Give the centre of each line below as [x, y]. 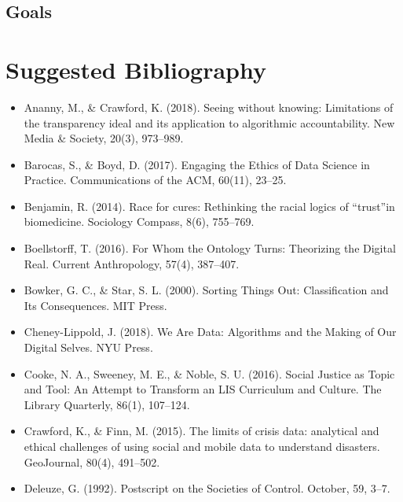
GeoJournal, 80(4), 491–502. [92, 461]
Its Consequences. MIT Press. [95, 305]
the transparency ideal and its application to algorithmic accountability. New [209, 122]
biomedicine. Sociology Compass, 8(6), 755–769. [139, 221]
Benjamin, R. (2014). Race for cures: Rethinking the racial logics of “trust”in [209, 206]
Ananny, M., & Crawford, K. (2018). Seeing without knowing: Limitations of [209, 107]
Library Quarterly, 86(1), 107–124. [107, 404]
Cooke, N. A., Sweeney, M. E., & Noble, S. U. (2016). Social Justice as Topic [209, 373]
